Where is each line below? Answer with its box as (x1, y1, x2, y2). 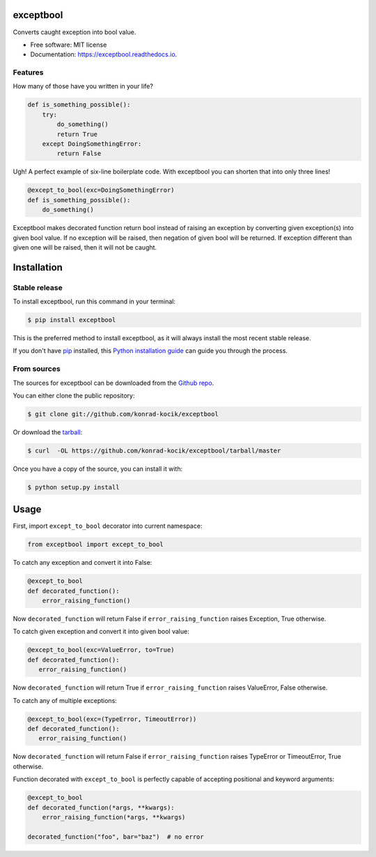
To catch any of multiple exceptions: (13, 696, 118, 704)
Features (13, 68, 44, 77)
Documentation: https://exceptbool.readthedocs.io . (30, 50, 178, 59)
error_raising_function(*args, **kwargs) (42, 813, 186, 821)
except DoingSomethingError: (42, 139, 142, 148)
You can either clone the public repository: (13, 391, 135, 400)
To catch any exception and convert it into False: (13, 559, 152, 567)
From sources (13, 364, 61, 374)
